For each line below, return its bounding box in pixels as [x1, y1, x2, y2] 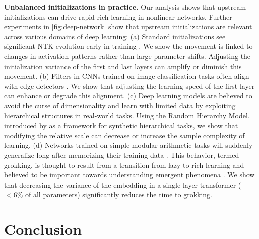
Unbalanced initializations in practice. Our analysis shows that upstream [4, 2, 246, 12]
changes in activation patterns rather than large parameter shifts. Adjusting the [4, 50, 251, 61]
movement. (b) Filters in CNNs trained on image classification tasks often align [4, 71, 249, 81]
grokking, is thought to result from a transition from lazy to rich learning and [4, 159, 244, 170]
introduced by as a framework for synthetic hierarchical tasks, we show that [4, 120, 238, 131]
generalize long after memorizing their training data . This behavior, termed [4, 149, 239, 160]
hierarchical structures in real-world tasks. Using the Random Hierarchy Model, [4, 110, 250, 121]
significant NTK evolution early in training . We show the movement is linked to [4, 41, 253, 51]
